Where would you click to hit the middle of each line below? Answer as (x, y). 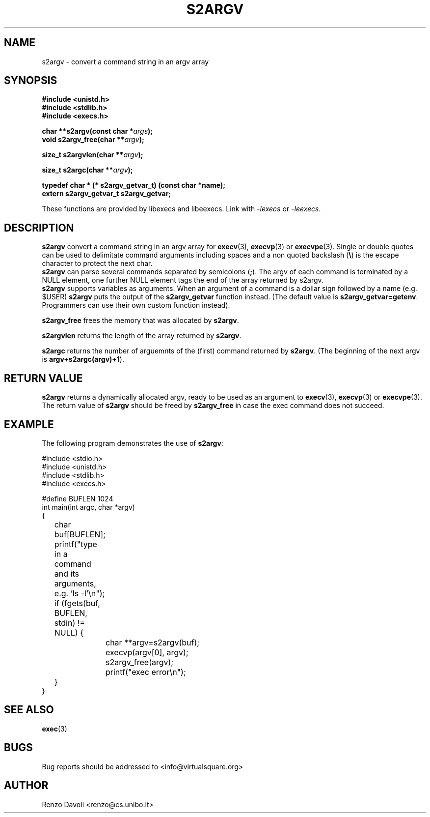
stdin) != (69, 623)
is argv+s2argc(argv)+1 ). (83, 359)
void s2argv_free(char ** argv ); (93, 140)
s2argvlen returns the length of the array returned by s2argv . (142, 336)
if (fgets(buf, (77, 603)
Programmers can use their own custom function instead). (136, 305)
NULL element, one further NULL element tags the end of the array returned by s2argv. (183, 280)
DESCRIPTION (39, 228)
